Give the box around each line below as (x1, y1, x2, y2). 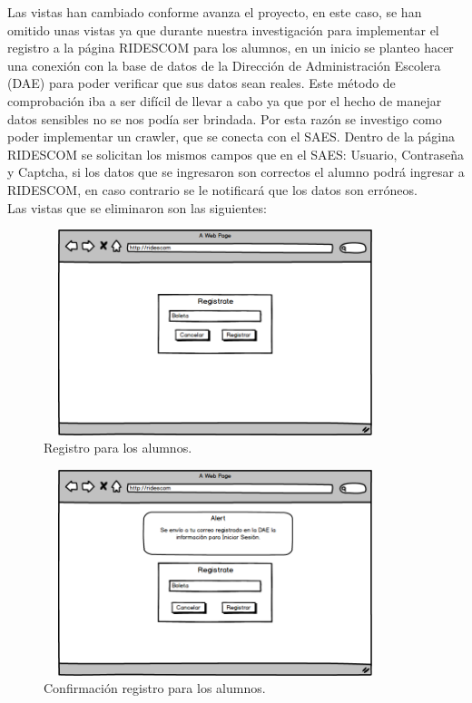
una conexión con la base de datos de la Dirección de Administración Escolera (7, 55, 441, 74)
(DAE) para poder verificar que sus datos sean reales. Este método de (7, 73, 396, 93)
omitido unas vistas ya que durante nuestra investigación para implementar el (7, 20, 439, 39)
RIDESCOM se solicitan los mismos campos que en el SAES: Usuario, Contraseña (7, 144, 465, 163)
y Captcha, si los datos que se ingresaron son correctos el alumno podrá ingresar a (7, 162, 465, 181)
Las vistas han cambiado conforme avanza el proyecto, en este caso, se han (7, 3, 422, 21)
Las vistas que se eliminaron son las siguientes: (7, 198, 267, 217)
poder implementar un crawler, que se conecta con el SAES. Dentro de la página (7, 127, 455, 146)
